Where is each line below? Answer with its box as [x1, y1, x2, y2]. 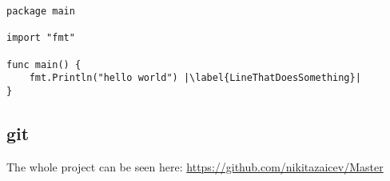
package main [6, 6, 75, 17]
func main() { [6, 58, 82, 70]
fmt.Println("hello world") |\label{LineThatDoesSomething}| [29, 72, 361, 84]
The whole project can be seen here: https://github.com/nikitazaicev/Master [6, 158, 384, 175]
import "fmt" [6, 32, 75, 44]
